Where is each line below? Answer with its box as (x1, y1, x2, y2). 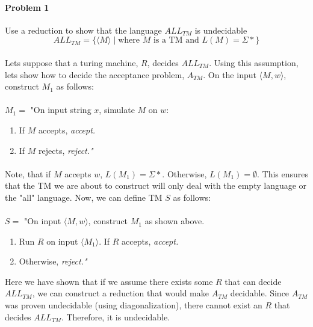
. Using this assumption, (209, 56, 299, 69)
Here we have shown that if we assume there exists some (5, 275, 213, 287)
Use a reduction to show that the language (5, 23, 162, 36)
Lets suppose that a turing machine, (5, 56, 138, 69)
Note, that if (5, 167, 51, 180)
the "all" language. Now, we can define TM (5, 191, 163, 203)
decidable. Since (230, 287, 290, 299)
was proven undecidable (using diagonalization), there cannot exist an (5, 299, 262, 311)
